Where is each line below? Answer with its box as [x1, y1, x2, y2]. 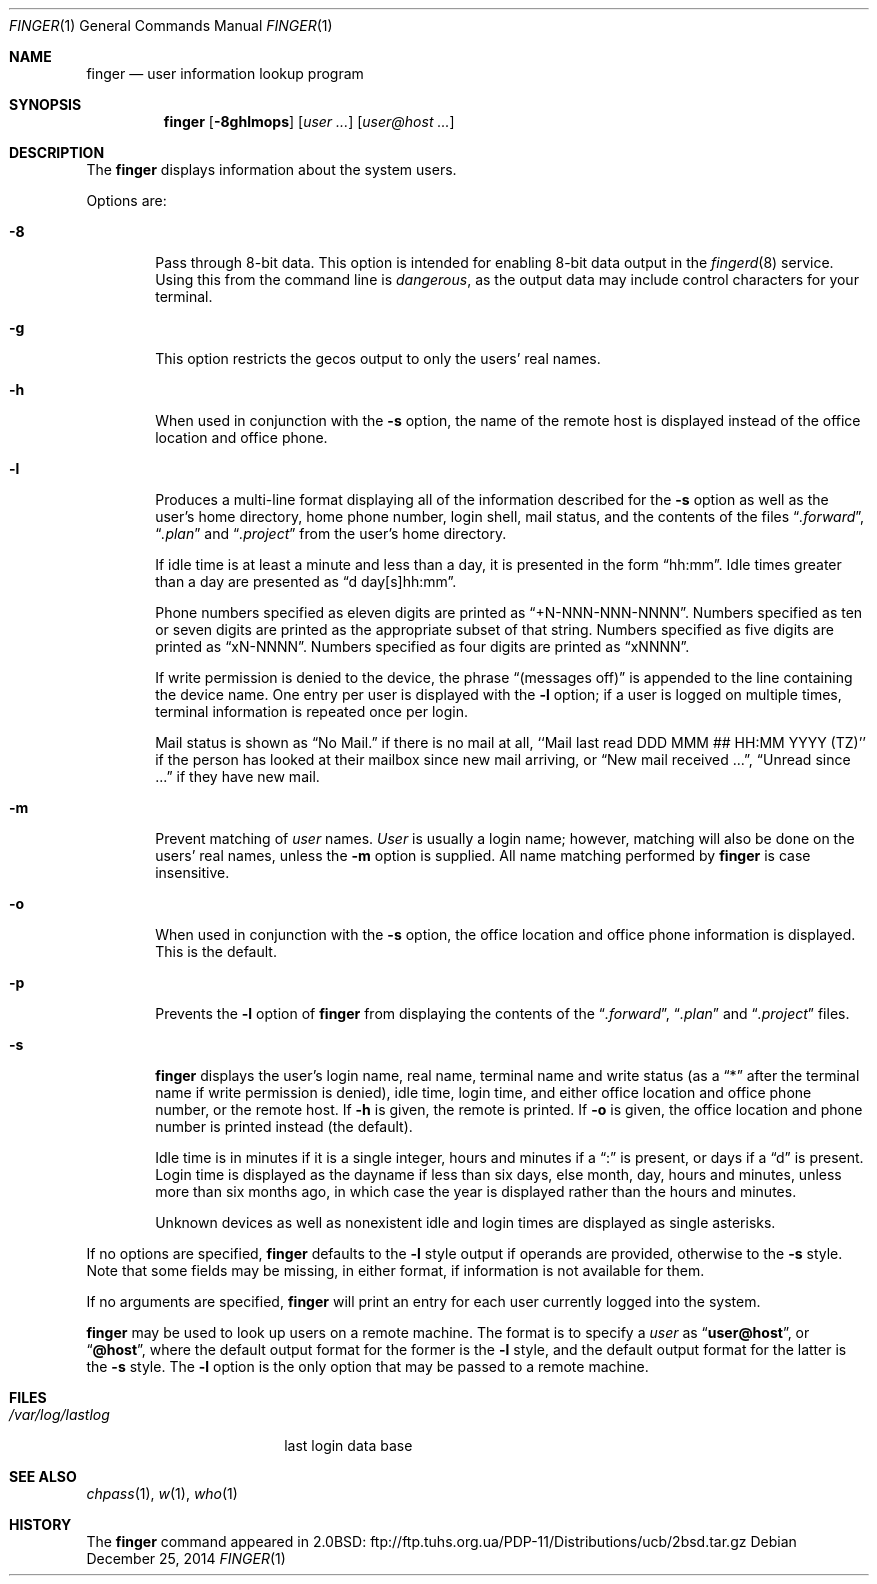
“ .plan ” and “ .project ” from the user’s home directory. [155, 525, 507, 542]
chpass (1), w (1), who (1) [86, 1485, 238, 1502]
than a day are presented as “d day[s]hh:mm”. [155, 573, 457, 590]
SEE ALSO [9, 1468, 77, 1485]
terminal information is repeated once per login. [155, 703, 468, 720]
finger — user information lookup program [86, 65, 364, 82]
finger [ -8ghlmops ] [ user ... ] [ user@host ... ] [163, 113, 455, 130]
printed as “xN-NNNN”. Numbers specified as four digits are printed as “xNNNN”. [155, 638, 690, 655]
